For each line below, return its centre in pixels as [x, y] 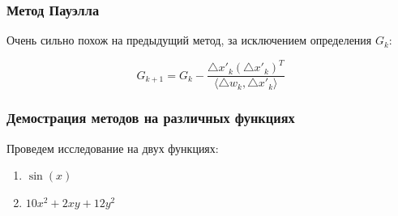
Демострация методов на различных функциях [151, 118]
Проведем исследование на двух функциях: [113, 148]
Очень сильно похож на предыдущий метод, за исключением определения [189, 40]
